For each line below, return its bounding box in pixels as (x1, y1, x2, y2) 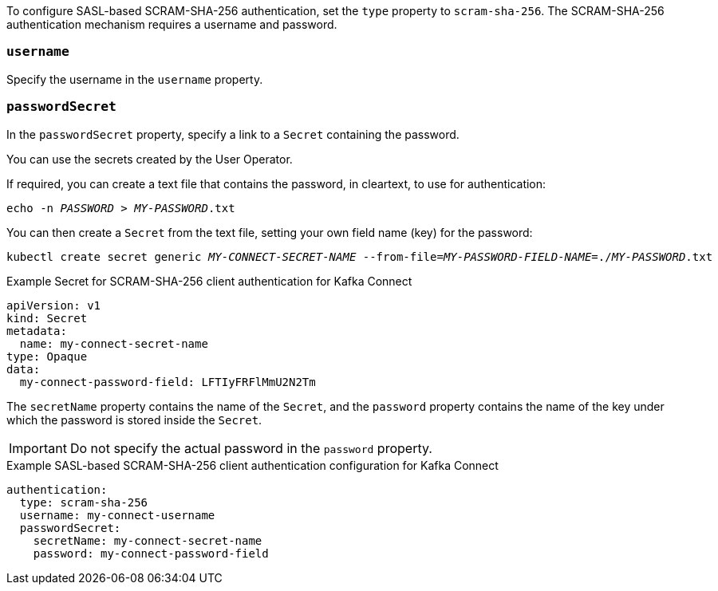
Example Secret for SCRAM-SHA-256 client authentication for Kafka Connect (6, 274, 412, 288)
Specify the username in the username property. (6, 72, 263, 86)
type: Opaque (6, 349, 88, 363)
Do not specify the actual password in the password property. (69, 439, 432, 456)
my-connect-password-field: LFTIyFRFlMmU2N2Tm (19, 375, 316, 388)
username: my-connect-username (19, 508, 215, 522)
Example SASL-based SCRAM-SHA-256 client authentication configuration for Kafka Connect (6, 458, 499, 472)
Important (9, 439, 67, 456)
